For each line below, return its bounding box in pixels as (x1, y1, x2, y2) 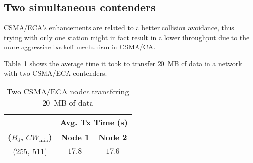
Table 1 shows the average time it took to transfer (4, 58, 156, 68)
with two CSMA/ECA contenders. (4, 68, 107, 78)
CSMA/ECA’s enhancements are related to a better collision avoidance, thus (4, 23, 234, 33)
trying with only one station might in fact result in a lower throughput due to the (4, 32, 250, 42)
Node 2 (98, 131, 127, 143)
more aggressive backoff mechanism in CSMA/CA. (4, 42, 156, 52)
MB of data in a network (167, 58, 242, 68)
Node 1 (61, 131, 90, 143)
